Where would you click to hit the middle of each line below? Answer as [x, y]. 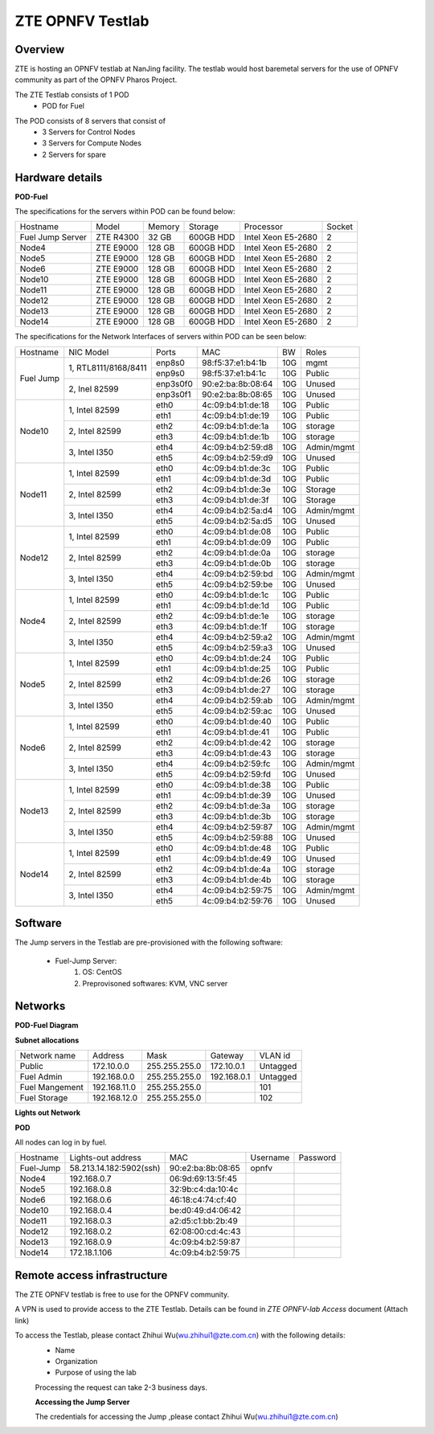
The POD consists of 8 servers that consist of [90, 121]
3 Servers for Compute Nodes [92, 143]
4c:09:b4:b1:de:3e [236, 489]
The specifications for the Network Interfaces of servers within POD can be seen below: [161, 337]
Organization [76, 1361]
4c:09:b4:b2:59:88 [237, 838]
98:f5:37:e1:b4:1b [234, 363]
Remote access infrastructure [91, 1275]
